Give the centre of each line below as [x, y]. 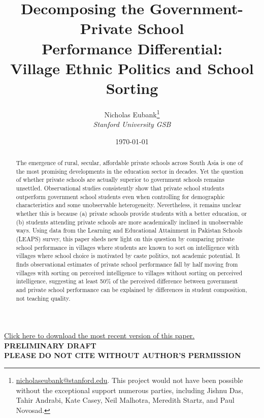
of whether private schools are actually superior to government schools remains [120, 180]
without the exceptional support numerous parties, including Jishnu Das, [129, 390]
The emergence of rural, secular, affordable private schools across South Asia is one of [129, 163]
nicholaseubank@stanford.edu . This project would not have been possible [129, 380]
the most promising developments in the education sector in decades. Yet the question [130, 171]
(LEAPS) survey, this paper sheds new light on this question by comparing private [125, 239]
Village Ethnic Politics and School [132, 68]
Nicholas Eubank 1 [132, 113]
